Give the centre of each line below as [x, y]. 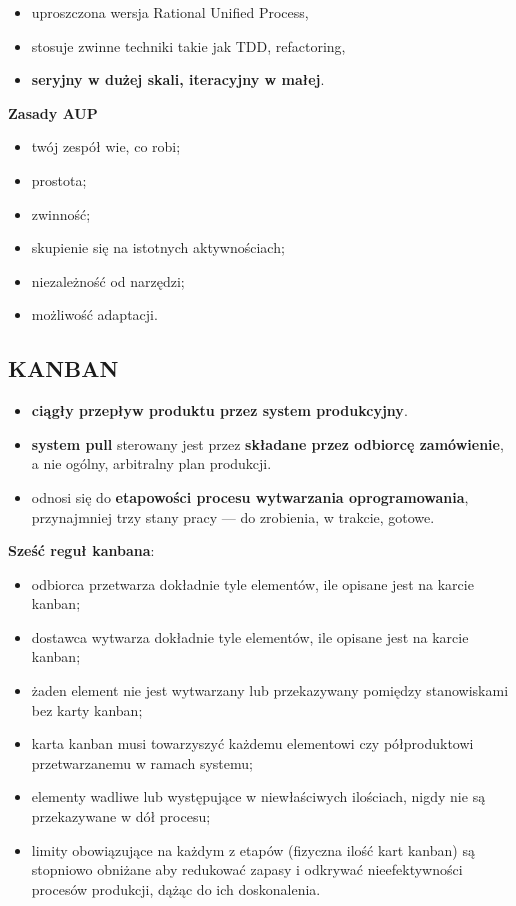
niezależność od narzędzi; [108, 280]
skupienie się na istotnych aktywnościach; [158, 247]
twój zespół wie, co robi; [106, 146]
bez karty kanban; [87, 709]
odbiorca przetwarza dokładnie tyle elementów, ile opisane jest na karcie [252, 583]
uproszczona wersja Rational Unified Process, [170, 12]
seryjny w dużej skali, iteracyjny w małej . [178, 79]
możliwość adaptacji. [94, 314]
